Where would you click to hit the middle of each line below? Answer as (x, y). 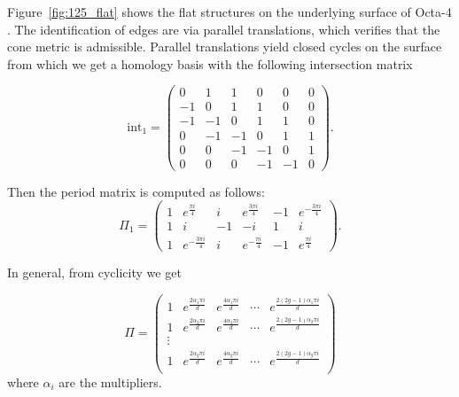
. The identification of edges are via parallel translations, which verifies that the (224, 29)
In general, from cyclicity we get (94, 272)
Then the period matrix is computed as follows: (136, 191)
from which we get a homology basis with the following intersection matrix (210, 63)
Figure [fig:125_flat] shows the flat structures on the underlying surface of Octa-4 (229, 12)
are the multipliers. (110, 381)
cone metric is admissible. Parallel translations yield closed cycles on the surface (225, 47)
